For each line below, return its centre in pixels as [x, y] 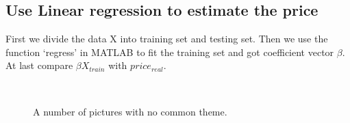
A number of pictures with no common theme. [130, 111]
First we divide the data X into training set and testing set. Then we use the [167, 39]
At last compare [39, 65]
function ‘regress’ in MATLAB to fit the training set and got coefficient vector [170, 52]
